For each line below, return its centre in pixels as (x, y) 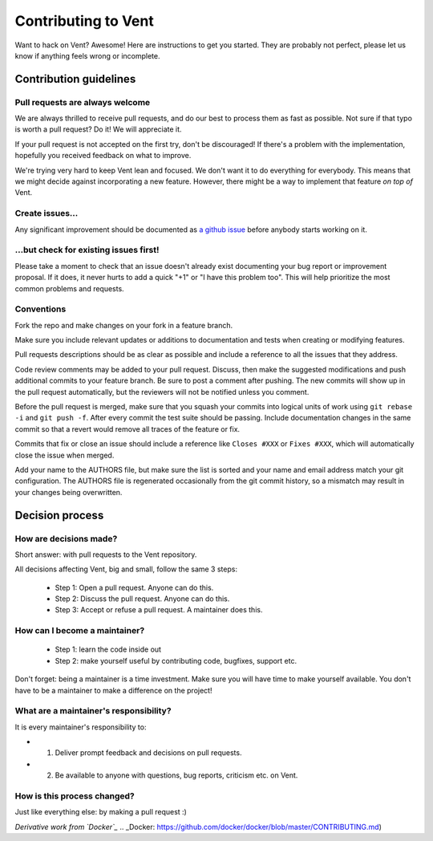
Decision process (59, 515)
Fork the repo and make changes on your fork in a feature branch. (123, 325)
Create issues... (47, 213)
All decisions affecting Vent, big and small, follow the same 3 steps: (126, 569)
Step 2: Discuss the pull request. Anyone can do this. (142, 599)
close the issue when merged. (65, 455)
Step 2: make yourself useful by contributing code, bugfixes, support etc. (176, 660)
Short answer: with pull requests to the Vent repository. (106, 555)
